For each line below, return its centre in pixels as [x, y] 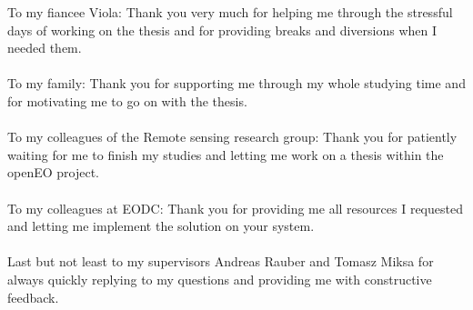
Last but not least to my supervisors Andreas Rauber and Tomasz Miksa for [221, 261]
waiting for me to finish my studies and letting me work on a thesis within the [226, 154]
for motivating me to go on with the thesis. [127, 100]
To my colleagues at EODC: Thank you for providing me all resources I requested [235, 208]
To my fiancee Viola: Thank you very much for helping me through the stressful [230, 12]
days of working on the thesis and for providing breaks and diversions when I [222, 30]
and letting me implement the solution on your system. [161, 226]
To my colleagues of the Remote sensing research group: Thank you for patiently [232, 137]
